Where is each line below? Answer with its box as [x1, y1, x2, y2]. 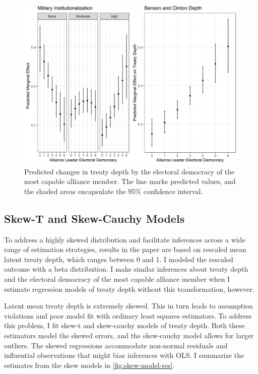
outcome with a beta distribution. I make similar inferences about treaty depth [4, 264, 248, 274]
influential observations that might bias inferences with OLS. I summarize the [4, 350, 244, 360]
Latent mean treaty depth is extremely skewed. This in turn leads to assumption [4, 300, 253, 311]
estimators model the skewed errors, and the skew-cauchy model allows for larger [4, 330, 254, 340]
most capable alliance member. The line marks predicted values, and [24, 176, 236, 186]
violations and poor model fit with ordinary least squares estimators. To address [4, 310, 252, 321]
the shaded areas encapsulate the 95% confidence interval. [24, 185, 203, 196]
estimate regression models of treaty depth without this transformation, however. [4, 283, 254, 294]
